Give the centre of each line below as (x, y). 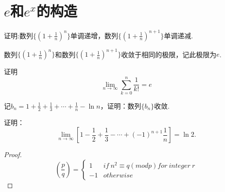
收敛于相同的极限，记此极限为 (169, 54)
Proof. (13, 154)
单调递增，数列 (95, 35)
